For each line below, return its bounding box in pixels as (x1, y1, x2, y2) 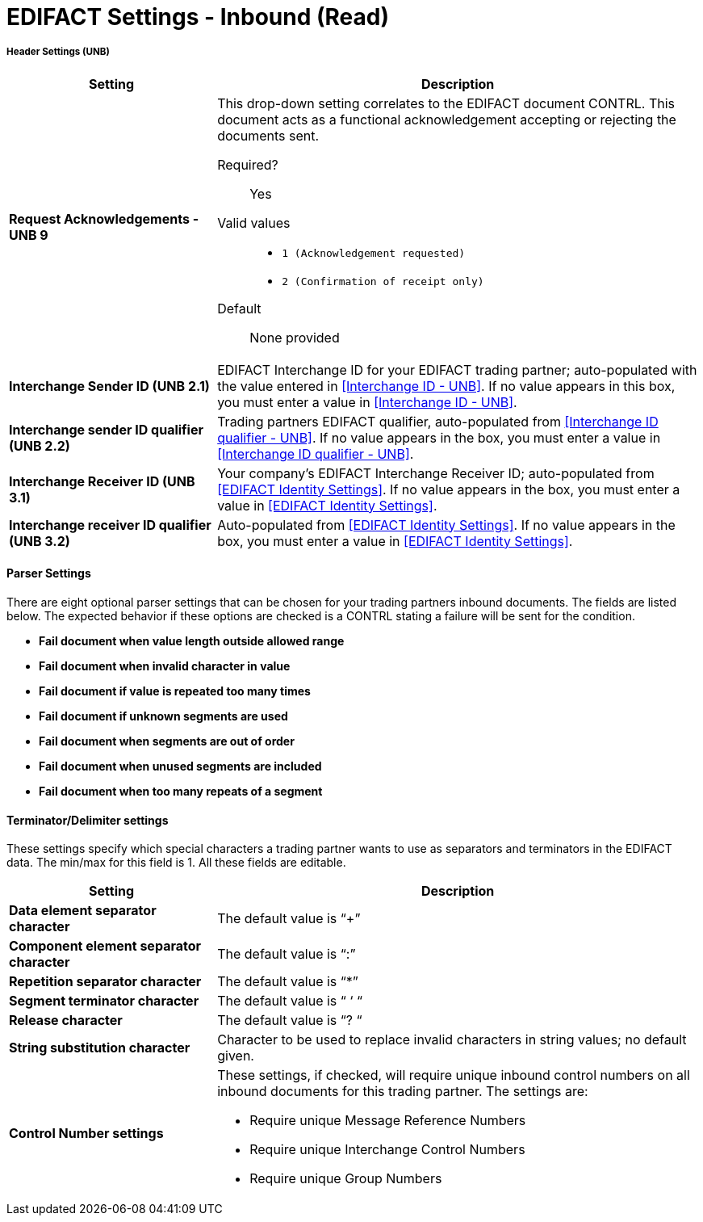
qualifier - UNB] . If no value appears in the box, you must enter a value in (217, 429, 661, 446)
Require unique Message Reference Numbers (249, 1112, 526, 1129)
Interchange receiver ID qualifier (9, 516, 211, 533)
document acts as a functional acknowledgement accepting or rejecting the (217, 111, 676, 128)
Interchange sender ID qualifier (9, 421, 203, 438)
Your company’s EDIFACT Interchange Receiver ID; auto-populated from (217, 464, 655, 481)
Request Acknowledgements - (9, 210, 199, 227)
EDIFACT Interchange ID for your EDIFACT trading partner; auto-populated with (217, 361, 697, 378)
